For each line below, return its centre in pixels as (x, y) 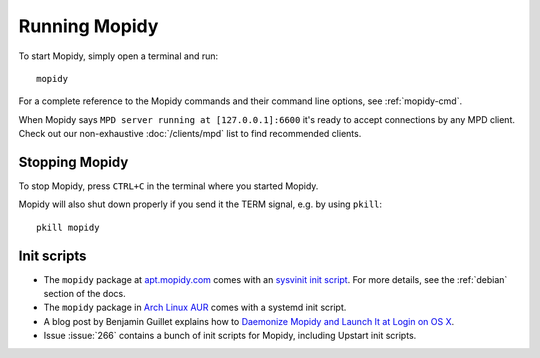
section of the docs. (84, 294)
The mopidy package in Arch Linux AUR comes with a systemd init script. (195, 307)
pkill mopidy (68, 227)
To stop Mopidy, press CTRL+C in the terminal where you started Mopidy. (168, 186)
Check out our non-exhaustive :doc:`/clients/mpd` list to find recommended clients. (190, 134)
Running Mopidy (88, 26)
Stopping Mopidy (73, 161)
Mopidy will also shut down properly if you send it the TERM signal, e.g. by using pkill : (200, 204)
